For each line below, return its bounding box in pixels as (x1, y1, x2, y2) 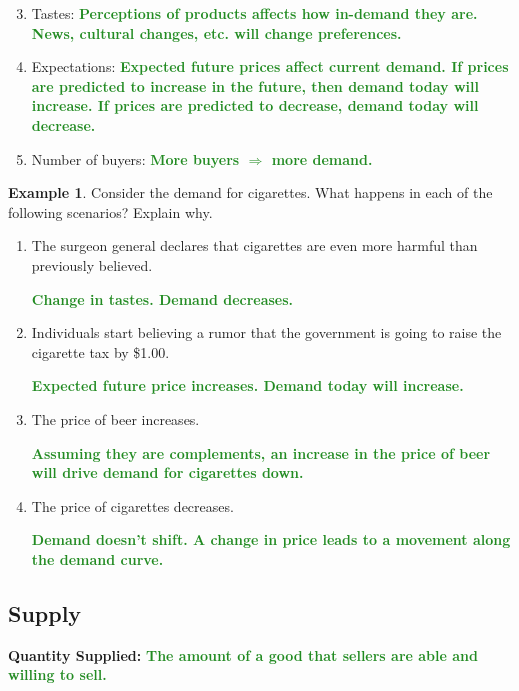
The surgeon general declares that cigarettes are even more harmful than (31, 235, 478, 256)
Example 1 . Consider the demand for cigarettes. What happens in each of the (8, 182, 493, 203)
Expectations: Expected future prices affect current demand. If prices (31, 56, 509, 77)
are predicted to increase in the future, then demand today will (31, 75, 479, 96)
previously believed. (31, 254, 153, 275)
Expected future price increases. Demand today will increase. (31, 375, 464, 396)
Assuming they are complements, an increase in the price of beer (31, 442, 491, 463)
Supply (8, 597, 82, 628)
